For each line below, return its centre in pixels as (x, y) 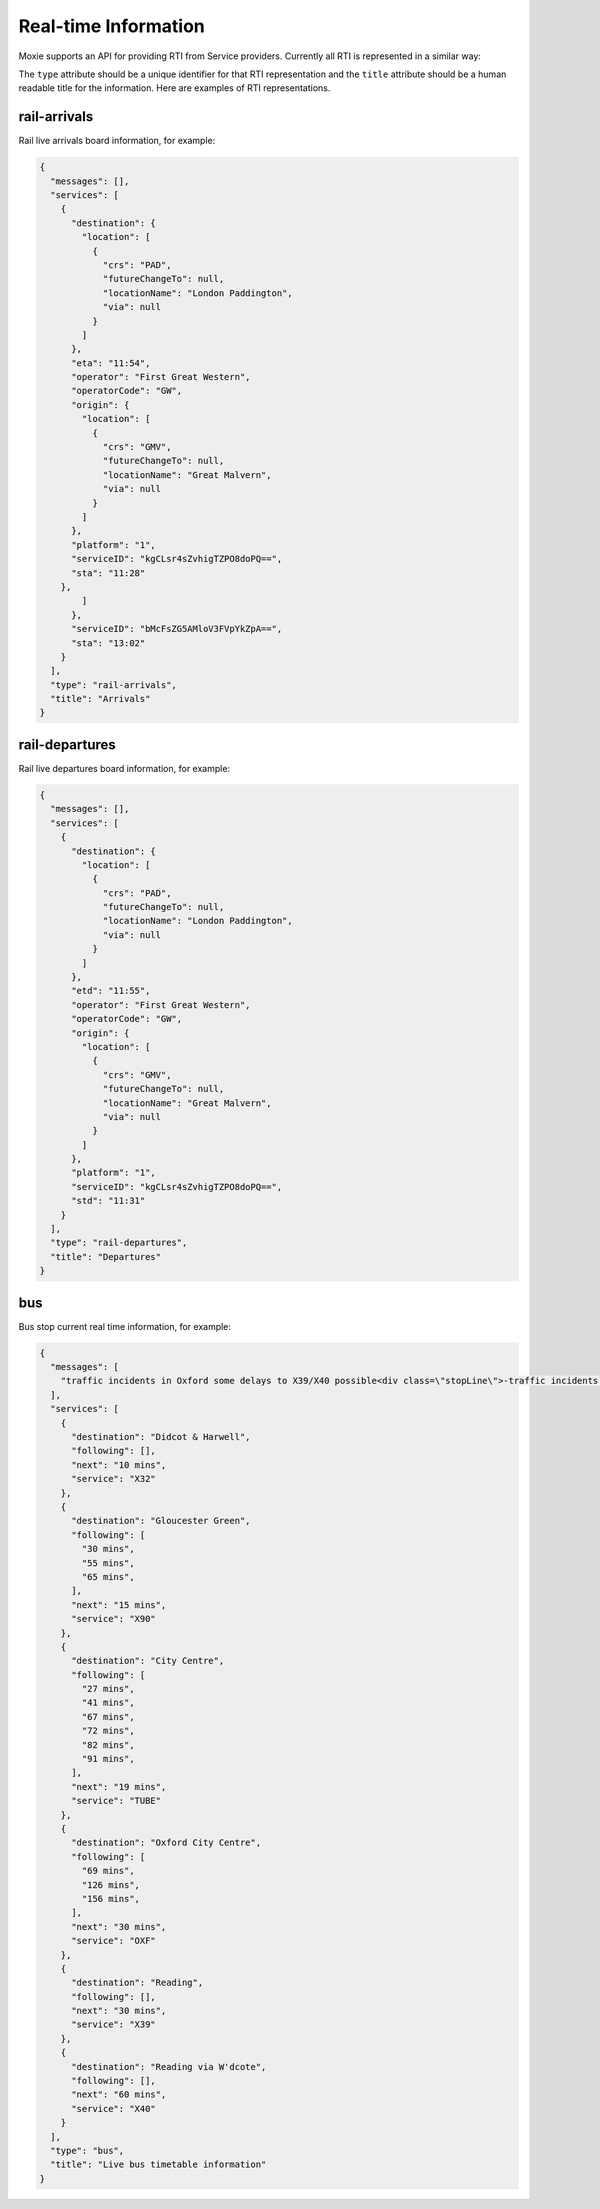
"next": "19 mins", (119, 1786)
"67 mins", (108, 1716)
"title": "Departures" (106, 1256)
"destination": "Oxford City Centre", (166, 1843)
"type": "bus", (87, 2150)
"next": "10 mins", (119, 1464)
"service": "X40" (114, 2108)
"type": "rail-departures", (119, 1243)
